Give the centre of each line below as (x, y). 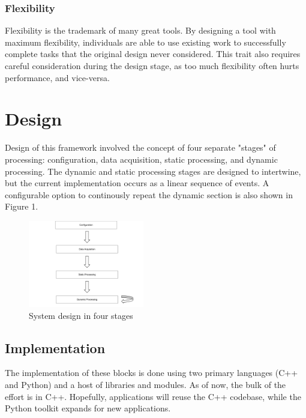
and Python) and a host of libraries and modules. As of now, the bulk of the (145, 384)
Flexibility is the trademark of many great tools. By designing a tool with (140, 30)
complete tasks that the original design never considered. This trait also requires (153, 54)
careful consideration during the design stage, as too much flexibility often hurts (152, 65)
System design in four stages (81, 315)
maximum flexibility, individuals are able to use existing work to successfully (145, 42)
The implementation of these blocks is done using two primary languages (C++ (151, 373)
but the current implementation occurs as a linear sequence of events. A (137, 183)
